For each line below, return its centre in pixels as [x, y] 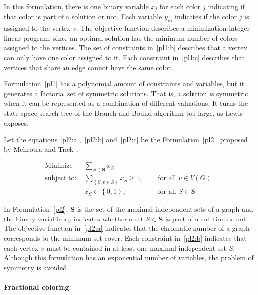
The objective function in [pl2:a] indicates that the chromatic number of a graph [127, 228]
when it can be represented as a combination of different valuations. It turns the [126, 103]
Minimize [59, 166]
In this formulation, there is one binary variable [76, 6]
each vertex [21, 248]
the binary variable [33, 218]
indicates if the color [206, 17]
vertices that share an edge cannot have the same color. [88, 67]
